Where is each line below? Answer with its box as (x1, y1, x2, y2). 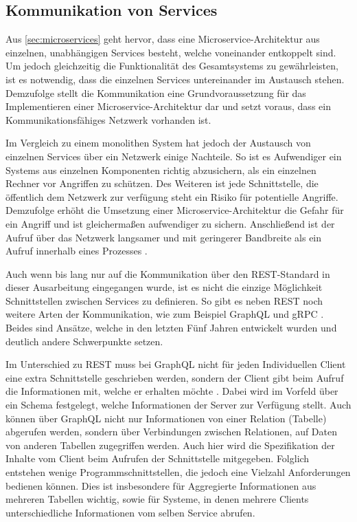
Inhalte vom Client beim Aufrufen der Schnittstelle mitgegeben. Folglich (5, 451, 310, 466)
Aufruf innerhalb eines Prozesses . (5, 243, 148, 258)
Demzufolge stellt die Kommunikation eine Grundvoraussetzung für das (5, 85, 306, 100)
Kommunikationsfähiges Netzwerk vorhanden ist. (5, 112, 211, 127)
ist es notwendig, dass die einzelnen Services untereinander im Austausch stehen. (5, 72, 345, 86)
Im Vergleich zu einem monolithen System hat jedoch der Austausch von (5, 135, 311, 150)
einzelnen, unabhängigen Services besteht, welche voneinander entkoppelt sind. (5, 45, 336, 59)
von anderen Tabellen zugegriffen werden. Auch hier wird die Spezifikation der (5, 437, 335, 452)
